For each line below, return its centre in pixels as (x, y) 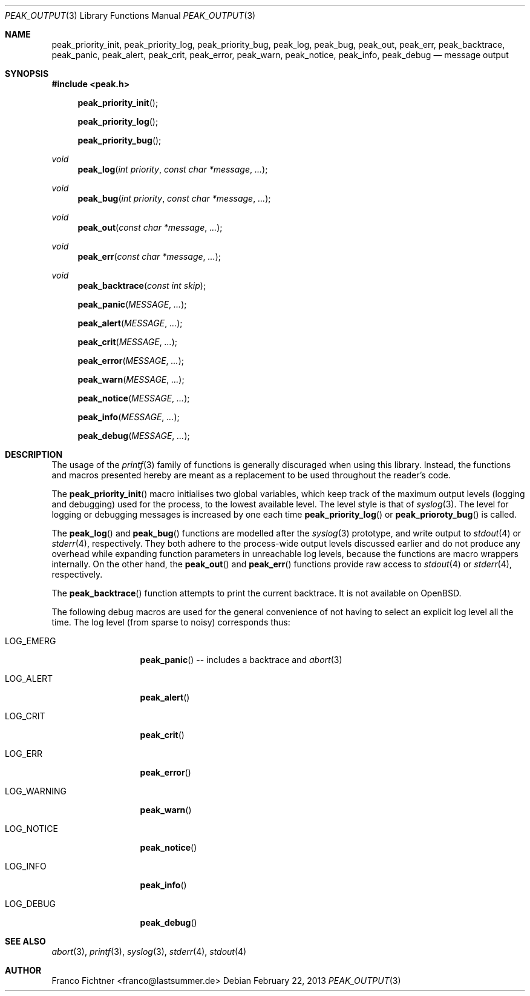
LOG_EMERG (31, 641)
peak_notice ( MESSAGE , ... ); (134, 398)
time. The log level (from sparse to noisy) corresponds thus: (171, 622)
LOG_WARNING (36, 791)
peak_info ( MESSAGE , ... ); (129, 417)
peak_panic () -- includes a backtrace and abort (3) (241, 660)
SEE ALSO (25, 941)
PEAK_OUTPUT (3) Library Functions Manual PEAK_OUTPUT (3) (130, 15)
